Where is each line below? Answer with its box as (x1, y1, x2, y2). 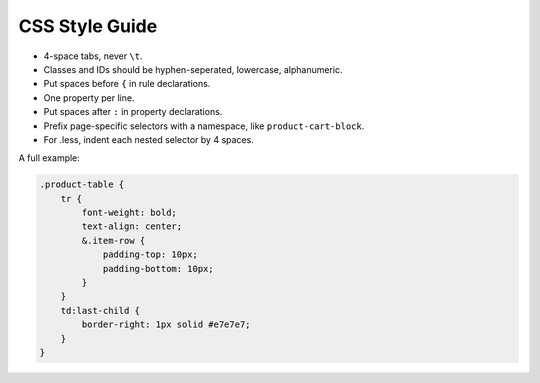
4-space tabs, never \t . (43, 50, 144, 62)
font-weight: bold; (81, 207, 177, 219)
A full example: (18, 152, 80, 164)
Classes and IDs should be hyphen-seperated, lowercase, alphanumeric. (43, 63, 343, 75)
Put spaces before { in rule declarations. (43, 78, 211, 90)
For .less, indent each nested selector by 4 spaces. (43, 133, 254, 145)
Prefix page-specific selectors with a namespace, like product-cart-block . (43, 120, 365, 132)
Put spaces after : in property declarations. (43, 106, 223, 118)
